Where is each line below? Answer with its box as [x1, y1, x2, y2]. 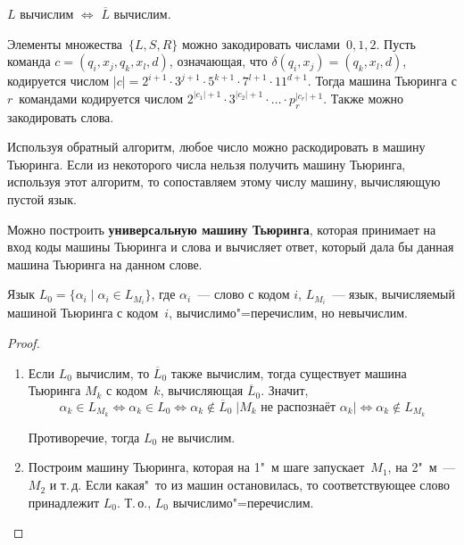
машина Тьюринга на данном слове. [7, 254, 203, 273]
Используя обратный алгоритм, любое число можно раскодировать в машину [7, 137, 426, 156]
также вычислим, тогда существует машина [170, 363, 407, 382]
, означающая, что [169, 52, 268, 70]
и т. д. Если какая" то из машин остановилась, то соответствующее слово [49, 475, 451, 494]
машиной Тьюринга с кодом [7, 303, 159, 322]
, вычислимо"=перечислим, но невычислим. [169, 303, 408, 322]
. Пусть [376, 34, 416, 53]
